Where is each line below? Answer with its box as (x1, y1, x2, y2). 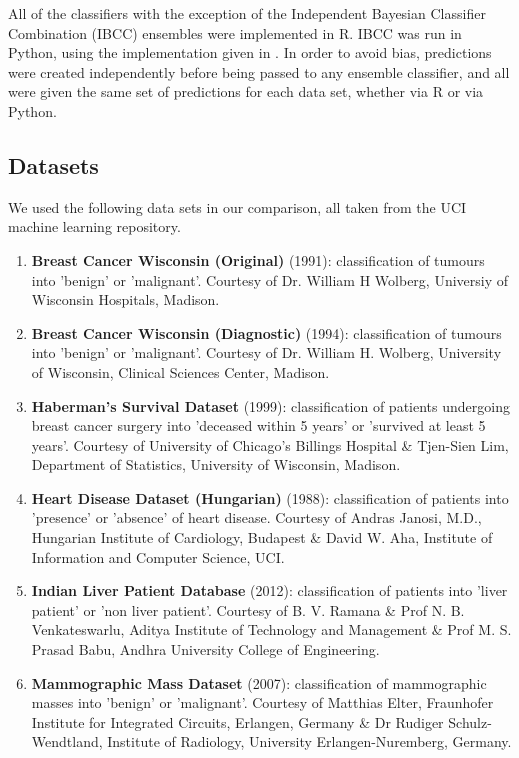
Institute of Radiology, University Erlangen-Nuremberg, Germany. (107, 731, 512, 752)
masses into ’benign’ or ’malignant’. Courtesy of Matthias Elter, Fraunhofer (31, 692, 494, 713)
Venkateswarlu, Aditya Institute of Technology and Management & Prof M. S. (31, 619, 512, 640)
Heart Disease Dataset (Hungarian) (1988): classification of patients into (31, 487, 509, 508)
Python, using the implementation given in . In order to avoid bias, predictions (8, 42, 492, 63)
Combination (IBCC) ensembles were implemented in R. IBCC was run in (8, 22, 462, 43)
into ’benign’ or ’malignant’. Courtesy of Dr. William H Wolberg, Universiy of (31, 269, 509, 290)
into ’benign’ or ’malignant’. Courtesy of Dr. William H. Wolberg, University (31, 342, 502, 363)
